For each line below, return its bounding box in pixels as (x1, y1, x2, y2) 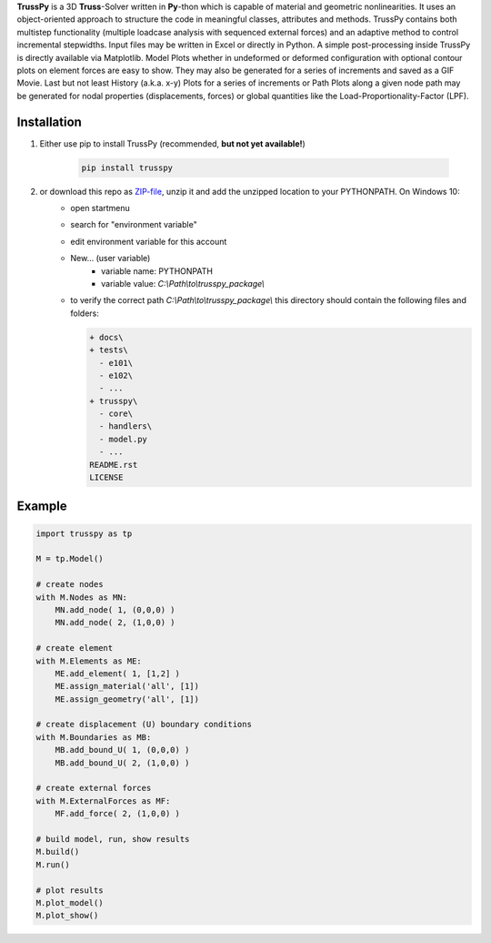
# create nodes (35, 579, 104, 590)
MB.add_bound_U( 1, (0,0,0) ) (55, 745, 190, 755)
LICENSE (89, 472, 124, 482)
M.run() (35, 859, 70, 869)
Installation (16, 114, 82, 129)
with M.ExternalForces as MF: (35, 796, 171, 806)
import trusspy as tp (35, 528, 133, 539)
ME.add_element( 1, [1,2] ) (55, 668, 181, 678)
